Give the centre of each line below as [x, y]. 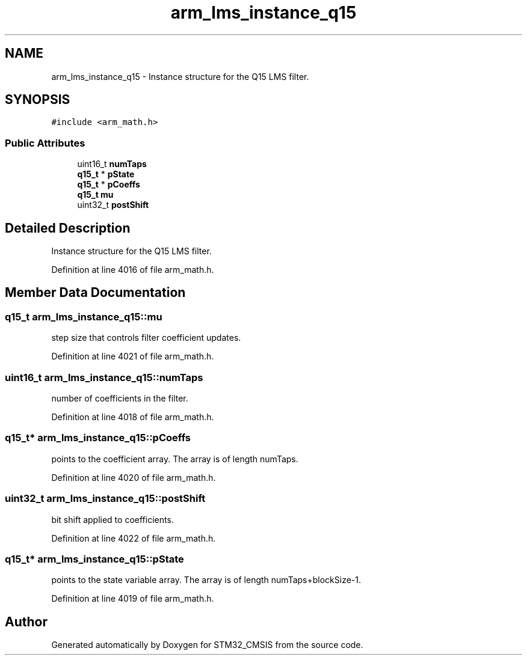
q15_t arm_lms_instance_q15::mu [84, 316]
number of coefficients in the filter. [120, 398]
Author [26, 622]
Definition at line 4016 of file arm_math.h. [133, 270]
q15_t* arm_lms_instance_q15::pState [94, 559]
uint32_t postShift [113, 205]
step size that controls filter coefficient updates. [146, 338]
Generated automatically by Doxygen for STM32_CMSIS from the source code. [207, 645]
